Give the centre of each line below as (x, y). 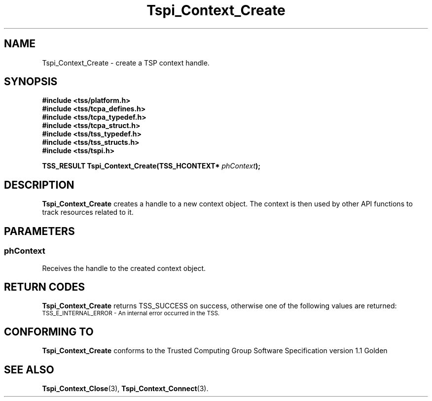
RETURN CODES (45, 287)
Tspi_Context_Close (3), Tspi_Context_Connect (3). (125, 389)
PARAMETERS (39, 231)
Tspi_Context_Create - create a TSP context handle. (126, 63)
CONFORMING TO (49, 332)
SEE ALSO (29, 369)
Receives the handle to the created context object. (124, 268)
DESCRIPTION (39, 185)
